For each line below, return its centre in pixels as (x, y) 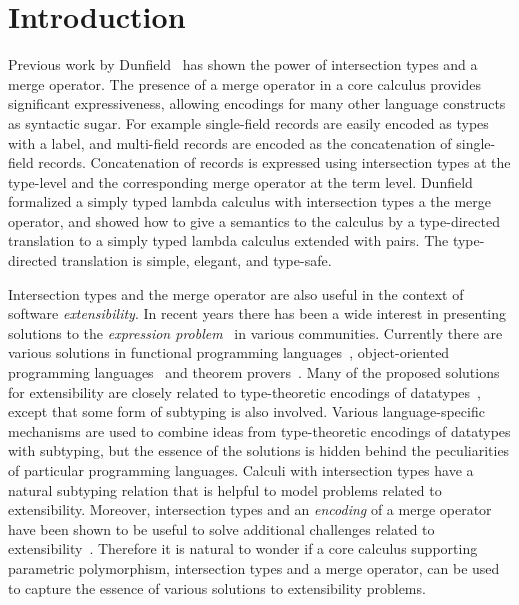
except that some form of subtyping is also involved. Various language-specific (246, 411)
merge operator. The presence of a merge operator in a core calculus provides (245, 83)
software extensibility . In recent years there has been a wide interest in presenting (257, 313)
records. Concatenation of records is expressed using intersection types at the (274, 162)
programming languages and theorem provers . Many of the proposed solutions (254, 372)
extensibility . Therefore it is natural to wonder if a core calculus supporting (243, 548)
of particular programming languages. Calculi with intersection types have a (241, 470)
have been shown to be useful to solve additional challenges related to (221, 528)
